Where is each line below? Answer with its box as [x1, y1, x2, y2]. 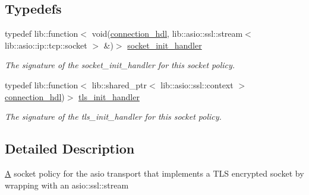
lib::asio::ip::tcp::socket [5, 39, 87, 51]
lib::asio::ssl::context [160, 78, 234, 91]
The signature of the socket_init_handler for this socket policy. [5, 59, 235, 71]
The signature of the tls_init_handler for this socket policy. [5, 110, 222, 123]
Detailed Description [5, 139, 135, 158]
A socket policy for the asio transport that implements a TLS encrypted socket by [5, 167, 304, 179]
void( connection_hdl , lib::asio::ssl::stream [92, 27, 243, 40]
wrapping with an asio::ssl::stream [5, 178, 129, 191]
